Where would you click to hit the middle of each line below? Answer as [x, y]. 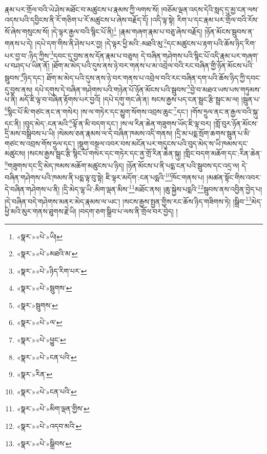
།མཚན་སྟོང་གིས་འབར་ [234, 177]
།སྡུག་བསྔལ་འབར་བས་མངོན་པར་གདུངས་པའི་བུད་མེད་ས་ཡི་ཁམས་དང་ [163, 143]
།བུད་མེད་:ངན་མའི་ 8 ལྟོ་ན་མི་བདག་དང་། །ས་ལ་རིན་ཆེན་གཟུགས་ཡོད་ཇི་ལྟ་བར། [117, 122]
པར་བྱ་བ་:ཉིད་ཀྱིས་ [28, 55]
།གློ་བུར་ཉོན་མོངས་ [236, 123]
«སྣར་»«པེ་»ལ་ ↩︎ [39, 322]
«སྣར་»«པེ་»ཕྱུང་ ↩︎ [41, 340]
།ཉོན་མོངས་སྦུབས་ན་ [229, 31]
